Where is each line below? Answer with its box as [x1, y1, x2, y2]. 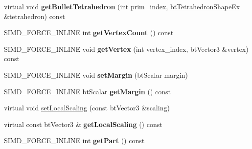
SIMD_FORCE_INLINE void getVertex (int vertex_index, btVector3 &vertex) [4, 43, 249, 54]
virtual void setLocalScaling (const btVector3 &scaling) [4, 103, 170, 113]
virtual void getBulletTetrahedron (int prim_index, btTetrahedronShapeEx [4, 1, 240, 11]
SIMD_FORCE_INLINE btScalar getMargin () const [4, 86, 171, 96]
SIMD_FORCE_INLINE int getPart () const [4, 135, 145, 146]
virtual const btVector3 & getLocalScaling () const [4, 119, 162, 129]
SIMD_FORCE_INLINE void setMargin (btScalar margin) [4, 69, 188, 80]
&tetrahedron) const [4, 11, 65, 21]
